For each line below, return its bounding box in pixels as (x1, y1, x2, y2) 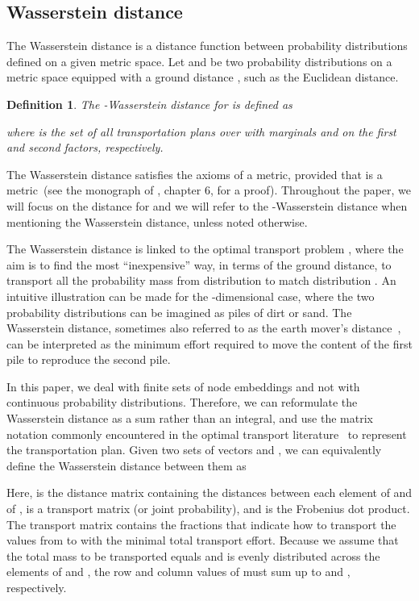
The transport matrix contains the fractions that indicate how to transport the (6, 515, 396, 532)
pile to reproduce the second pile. (6, 351, 171, 368)
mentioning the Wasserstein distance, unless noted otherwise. (6, 213, 308, 230)
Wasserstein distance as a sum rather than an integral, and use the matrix (6, 410, 373, 427)
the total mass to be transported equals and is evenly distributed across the (6, 547, 380, 564)
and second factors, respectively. (6, 139, 164, 156)
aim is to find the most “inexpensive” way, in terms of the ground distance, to (6, 256, 392, 273)
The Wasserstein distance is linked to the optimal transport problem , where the (6, 240, 404, 257)
